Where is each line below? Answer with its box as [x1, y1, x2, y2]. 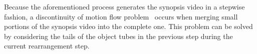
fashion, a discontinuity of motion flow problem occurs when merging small [4, 11, 238, 21]
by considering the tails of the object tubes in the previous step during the [4, 30, 233, 41]
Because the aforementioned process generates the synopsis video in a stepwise [4, 1, 245, 11]
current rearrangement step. [4, 40, 90, 51]
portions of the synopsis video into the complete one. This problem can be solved [4, 21, 253, 31]
